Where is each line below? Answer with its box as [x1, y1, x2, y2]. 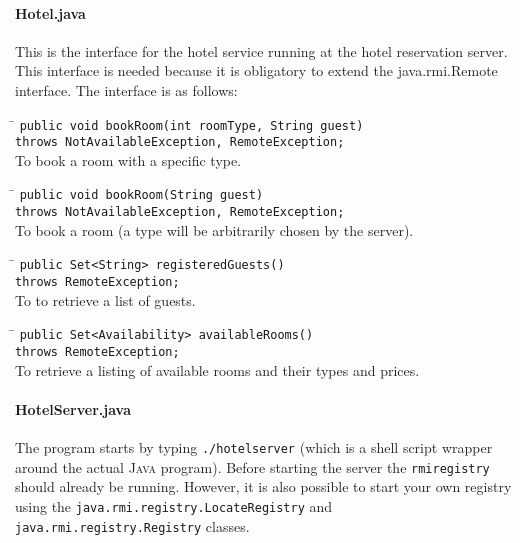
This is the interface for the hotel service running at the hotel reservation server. [15, 40, 508, 61]
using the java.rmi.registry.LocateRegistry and [15, 495, 333, 516]
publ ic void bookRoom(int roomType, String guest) [19, 118, 364, 133]
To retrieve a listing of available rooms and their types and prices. [15, 359, 420, 380]
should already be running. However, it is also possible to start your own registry [15, 476, 512, 497]
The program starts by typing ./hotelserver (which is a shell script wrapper [15, 437, 493, 457]
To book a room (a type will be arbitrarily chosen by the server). [15, 219, 414, 240]
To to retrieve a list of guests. [15, 289, 196, 310]
